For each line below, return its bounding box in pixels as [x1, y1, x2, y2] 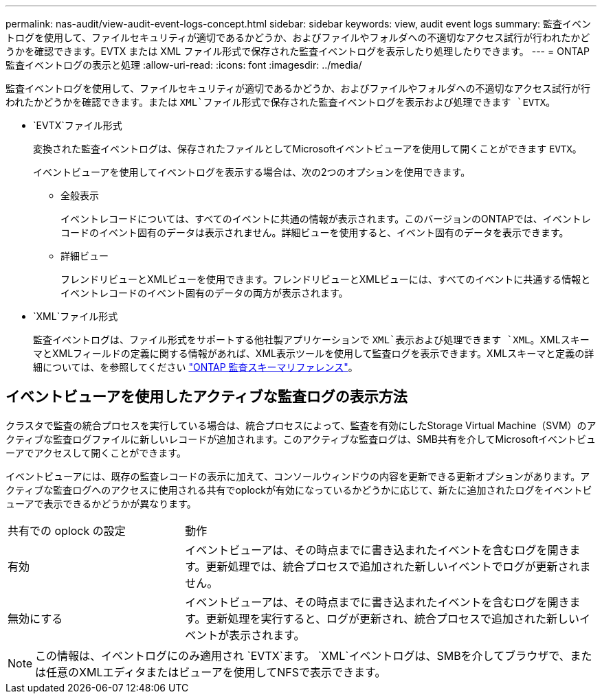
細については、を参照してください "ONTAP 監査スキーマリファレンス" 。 [33, 361, 358, 373]
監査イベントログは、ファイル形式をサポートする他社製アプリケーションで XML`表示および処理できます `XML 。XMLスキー [33, 334, 590, 345]
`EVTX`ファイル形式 [33, 119, 122, 131]
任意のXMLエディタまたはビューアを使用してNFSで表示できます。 [46, 665, 386, 679]
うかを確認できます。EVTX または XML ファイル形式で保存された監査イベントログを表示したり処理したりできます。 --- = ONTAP [5, 45, 590, 57]
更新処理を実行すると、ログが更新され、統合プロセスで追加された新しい [205, 611, 580, 626]
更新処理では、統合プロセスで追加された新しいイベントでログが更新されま [205, 559, 591, 573]
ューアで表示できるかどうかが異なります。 [5, 497, 197, 509]
